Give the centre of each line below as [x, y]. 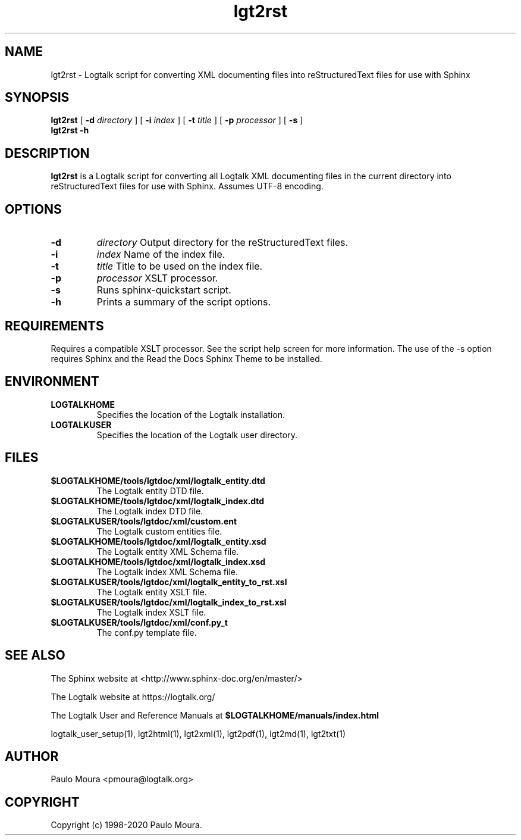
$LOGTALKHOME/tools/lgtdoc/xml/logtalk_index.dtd [158, 501]
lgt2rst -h [70, 130]
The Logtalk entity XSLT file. [152, 592]
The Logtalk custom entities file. [159, 531]
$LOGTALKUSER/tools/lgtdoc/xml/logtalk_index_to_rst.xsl [169, 602]
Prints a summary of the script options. [184, 302]
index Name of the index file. [161, 255]
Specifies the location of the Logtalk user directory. [197, 435]
